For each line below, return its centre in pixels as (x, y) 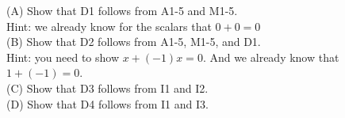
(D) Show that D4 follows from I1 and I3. (107, 103)
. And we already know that (271, 57)
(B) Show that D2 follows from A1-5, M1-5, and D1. (134, 42)
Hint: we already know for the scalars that (109, 26)
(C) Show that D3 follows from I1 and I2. (107, 88)
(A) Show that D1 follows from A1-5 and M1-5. (122, 10)
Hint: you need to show (63, 57)
